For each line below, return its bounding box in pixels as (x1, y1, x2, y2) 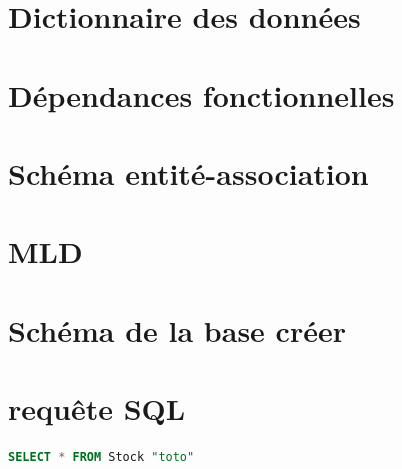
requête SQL (8, 388, 186, 429)
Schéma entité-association (8, 152, 369, 193)
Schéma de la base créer (8, 309, 346, 350)
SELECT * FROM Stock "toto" (8, 450, 195, 464)
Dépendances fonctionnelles (8, 74, 395, 115)
